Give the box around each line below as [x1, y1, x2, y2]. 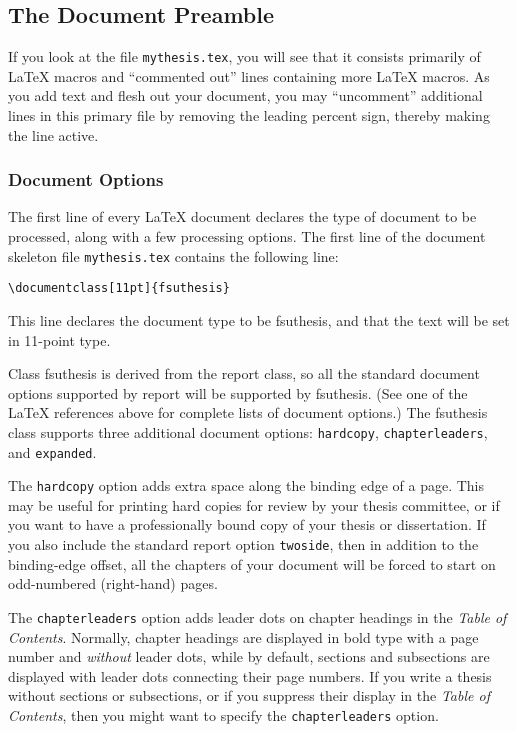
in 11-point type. [8, 329, 111, 350]
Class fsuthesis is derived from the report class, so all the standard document [8, 363, 480, 384]
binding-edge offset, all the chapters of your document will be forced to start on [8, 553, 496, 574]
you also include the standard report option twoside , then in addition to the [8, 534, 479, 555]
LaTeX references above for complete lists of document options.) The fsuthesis [8, 402, 488, 423]
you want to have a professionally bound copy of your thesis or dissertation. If [8, 514, 486, 535]
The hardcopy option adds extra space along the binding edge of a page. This [8, 475, 485, 496]
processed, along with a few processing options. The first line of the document [8, 226, 486, 247]
